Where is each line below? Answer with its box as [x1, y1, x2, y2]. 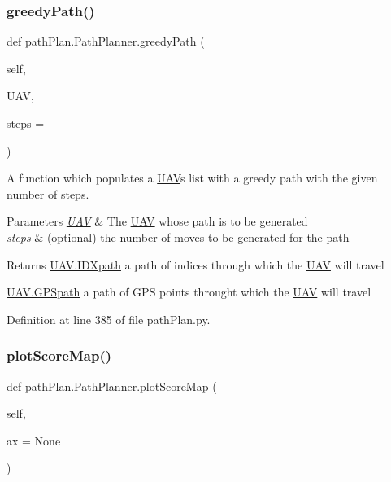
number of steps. [7, 185, 89, 202]
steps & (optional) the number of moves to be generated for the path [7, 228, 350, 245]
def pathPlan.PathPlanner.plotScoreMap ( [7, 377, 217, 394]
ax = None [7, 432, 61, 449]
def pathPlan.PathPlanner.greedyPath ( [7, 33, 205, 50]
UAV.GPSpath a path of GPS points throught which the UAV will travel [7, 283, 371, 300]
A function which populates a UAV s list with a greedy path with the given [7, 169, 378, 186]
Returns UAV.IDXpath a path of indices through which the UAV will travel [7, 256, 384, 273]
